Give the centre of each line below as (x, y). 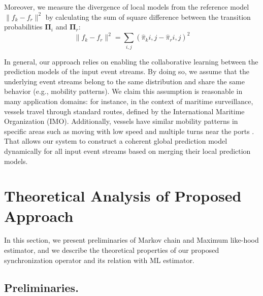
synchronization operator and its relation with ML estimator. (99, 260)
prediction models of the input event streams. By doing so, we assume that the (127, 71)
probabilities (23, 27)
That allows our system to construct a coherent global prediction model (116, 141)
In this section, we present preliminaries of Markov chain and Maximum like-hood (131, 240)
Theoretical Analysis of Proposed (123, 196)
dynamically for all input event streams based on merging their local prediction (127, 151)
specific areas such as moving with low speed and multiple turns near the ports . (129, 131)
